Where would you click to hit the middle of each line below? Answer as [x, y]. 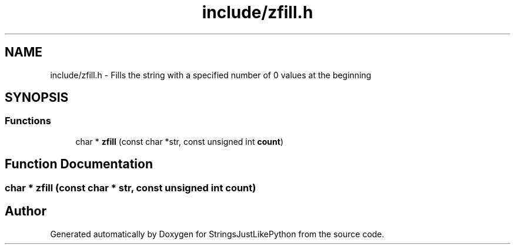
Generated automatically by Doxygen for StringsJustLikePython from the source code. [217, 234]
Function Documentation [79, 164]
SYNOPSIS [37, 98]
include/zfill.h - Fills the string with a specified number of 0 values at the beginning [211, 75]
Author [26, 211]
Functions [28, 121]
